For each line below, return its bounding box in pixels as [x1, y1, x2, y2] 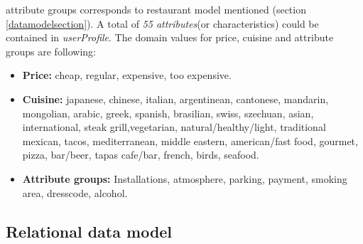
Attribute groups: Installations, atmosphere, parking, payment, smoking [22, 171, 347, 186]
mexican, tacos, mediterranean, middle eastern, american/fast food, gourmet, [22, 133, 358, 148]
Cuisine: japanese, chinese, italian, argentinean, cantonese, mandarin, [22, 91, 329, 106]
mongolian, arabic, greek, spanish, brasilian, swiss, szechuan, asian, [22, 105, 314, 120]
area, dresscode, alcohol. [22, 185, 128, 200]
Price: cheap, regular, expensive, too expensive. [22, 68, 232, 83]
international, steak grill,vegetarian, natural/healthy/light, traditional [22, 120, 326, 134]
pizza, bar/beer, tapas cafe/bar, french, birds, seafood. [22, 147, 259, 162]
